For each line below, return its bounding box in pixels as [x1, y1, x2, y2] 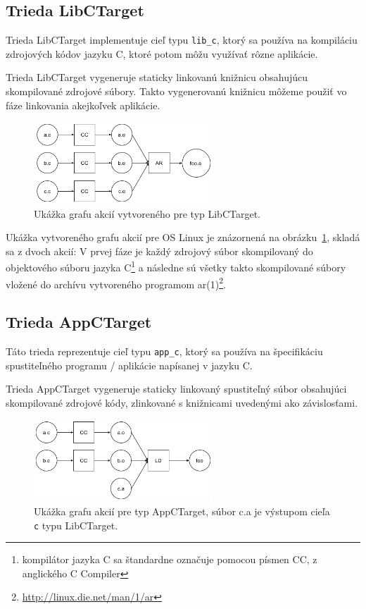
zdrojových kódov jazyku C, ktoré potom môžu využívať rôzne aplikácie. [6, 46, 318, 61]
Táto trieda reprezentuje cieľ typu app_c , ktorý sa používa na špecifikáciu [6, 344, 323, 359]
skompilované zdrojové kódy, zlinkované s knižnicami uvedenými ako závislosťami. [6, 395, 358, 410]
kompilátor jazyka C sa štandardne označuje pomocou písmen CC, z [22, 552, 317, 567]
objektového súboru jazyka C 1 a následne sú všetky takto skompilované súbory [6, 258, 346, 275]
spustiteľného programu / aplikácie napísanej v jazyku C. [6, 357, 253, 372]
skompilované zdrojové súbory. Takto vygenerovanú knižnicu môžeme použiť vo [6, 84, 347, 99]
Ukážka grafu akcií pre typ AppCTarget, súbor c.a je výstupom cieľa [34, 503, 330, 518]
